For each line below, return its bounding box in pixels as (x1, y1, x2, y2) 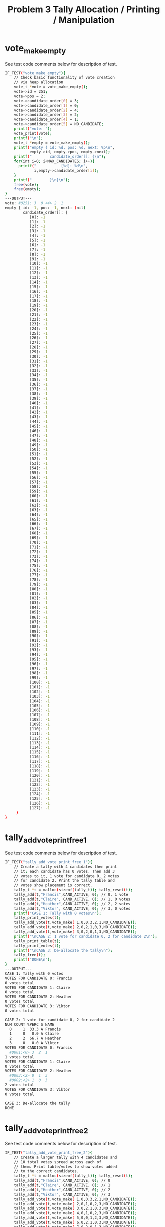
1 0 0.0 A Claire (9, 1031, 59, 1036)
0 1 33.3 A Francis (9, 1027, 61, 1032)
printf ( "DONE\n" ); (14, 957, 52, 962)
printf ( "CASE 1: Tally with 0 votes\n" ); (14, 911, 101, 916)
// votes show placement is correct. (14, 883, 93, 888)
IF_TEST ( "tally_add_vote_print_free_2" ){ (5, 1150, 93, 1155)
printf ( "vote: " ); (14, 126, 52, 131)
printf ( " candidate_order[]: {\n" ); (14, 154, 106, 159)
